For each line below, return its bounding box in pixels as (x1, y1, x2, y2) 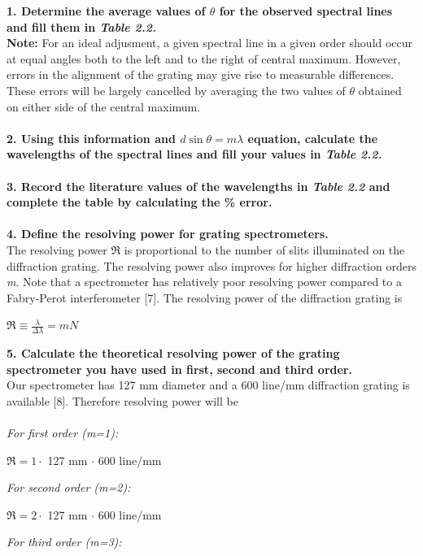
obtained (358, 81, 402, 98)
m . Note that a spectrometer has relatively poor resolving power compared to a (7, 273, 402, 290)
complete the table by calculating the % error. (7, 193, 273, 211)
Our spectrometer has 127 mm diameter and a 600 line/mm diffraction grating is (7, 376, 410, 393)
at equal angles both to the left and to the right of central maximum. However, (7, 50, 401, 67)
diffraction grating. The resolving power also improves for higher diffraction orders (7, 257, 416, 274)
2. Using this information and (7, 129, 176, 146)
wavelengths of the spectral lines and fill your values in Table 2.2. (7, 146, 382, 163)
